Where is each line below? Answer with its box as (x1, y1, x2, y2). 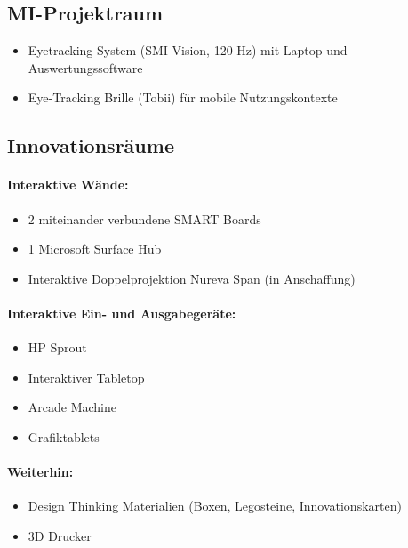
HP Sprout (28, 338, 87, 357)
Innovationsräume (7, 132, 174, 159)
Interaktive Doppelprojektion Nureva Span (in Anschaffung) (28, 269, 356, 287)
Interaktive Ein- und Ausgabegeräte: (7, 303, 236, 322)
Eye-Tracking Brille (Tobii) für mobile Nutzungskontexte (28, 88, 338, 107)
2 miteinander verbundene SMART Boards (28, 209, 261, 228)
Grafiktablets (28, 427, 100, 446)
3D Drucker (28, 526, 92, 544)
